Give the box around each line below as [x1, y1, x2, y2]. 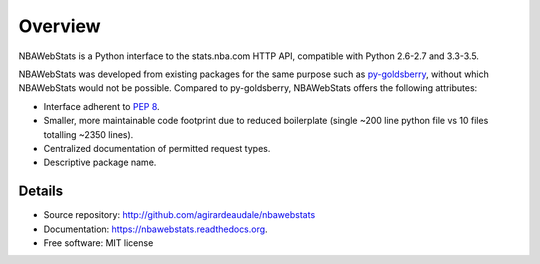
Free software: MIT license [43, 236, 154, 249]
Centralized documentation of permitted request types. [43, 142, 271, 154]
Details [18, 183, 64, 200]
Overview [18, 15, 101, 37]
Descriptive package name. [43, 156, 157, 169]
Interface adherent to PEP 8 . [43, 100, 160, 112]
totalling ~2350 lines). [43, 128, 134, 140]
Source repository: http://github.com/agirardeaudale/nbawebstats [43, 209, 316, 221]
